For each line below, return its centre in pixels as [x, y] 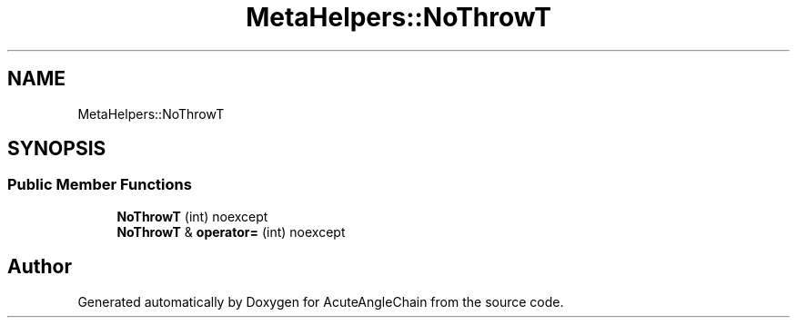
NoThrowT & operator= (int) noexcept [231, 231]
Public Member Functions [100, 185]
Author [40, 267]
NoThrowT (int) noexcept [192, 216]
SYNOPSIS [57, 149]
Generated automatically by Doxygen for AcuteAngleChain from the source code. [321, 301]
